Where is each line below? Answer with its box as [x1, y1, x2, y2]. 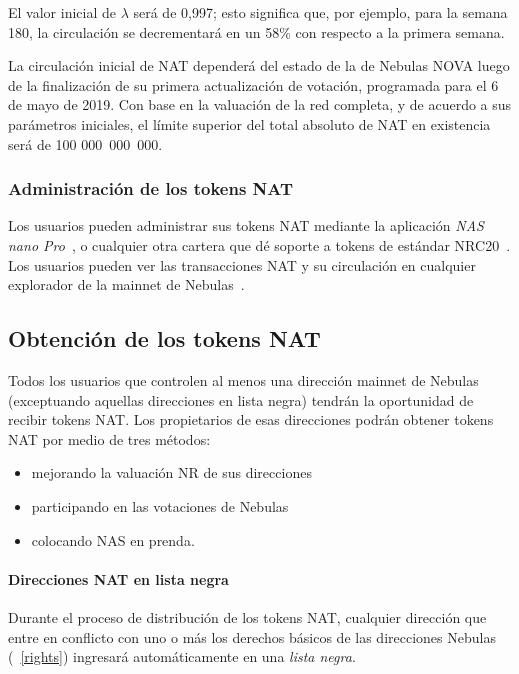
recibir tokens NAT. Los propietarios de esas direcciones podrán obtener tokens [8, 409, 494, 430]
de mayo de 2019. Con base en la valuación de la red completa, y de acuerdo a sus [8, 94, 512, 115]
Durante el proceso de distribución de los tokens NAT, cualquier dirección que [8, 606, 487, 627]
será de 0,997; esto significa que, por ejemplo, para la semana [133, 2, 508, 22]
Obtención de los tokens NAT [8, 323, 321, 354]
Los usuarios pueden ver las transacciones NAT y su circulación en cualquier [8, 254, 476, 275]
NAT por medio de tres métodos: [8, 428, 211, 449]
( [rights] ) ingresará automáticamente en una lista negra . [8, 646, 356, 667]
